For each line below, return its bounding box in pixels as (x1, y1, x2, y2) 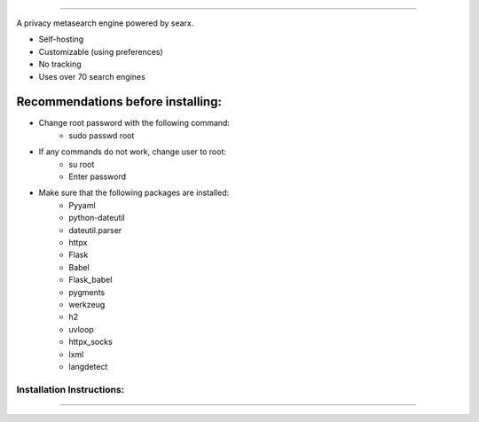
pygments (68, 286, 106, 297)
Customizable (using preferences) (38, 46, 163, 57)
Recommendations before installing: (16, 94, 222, 110)
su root (68, 159, 95, 169)
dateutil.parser (68, 224, 122, 235)
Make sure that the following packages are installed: (38, 187, 230, 199)
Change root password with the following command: (38, 118, 231, 129)
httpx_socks (68, 337, 113, 348)
